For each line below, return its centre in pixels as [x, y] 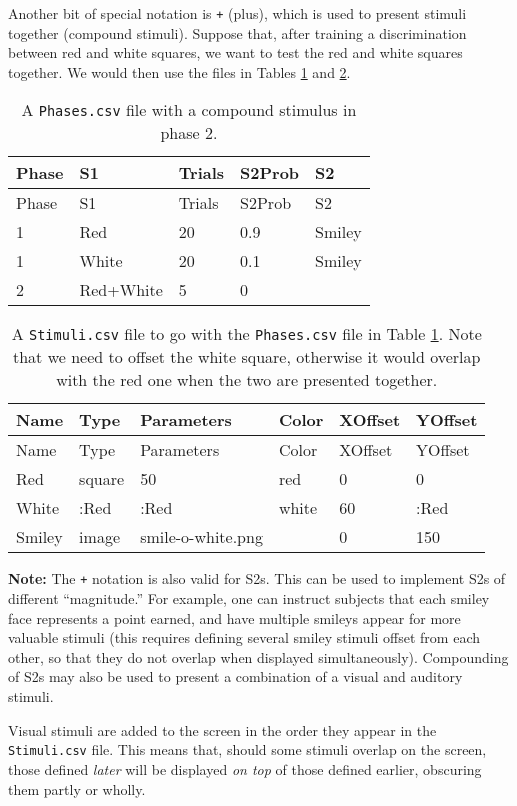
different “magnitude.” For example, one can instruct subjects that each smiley [249, 598]
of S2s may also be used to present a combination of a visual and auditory [235, 676]
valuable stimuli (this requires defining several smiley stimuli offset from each [244, 637]
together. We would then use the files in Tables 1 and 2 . [179, 71]
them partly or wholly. [77, 788]
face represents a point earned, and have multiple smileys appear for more [234, 617]
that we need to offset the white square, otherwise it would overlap [246, 357]
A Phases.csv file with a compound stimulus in [189, 110]
